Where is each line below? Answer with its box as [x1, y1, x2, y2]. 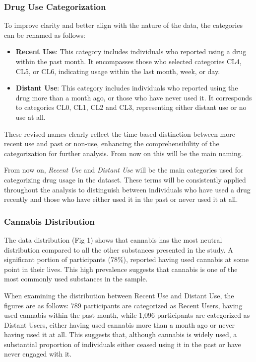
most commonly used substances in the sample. [4, 273, 148, 284]
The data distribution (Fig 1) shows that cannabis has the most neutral [4, 234, 222, 245]
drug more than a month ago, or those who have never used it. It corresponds [15, 92, 252, 102]
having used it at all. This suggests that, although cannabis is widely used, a [4, 329, 237, 340]
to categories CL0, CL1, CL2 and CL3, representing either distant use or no [15, 102, 247, 112]
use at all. [15, 111, 46, 122]
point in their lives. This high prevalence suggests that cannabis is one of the [4, 264, 238, 274]
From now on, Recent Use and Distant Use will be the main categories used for [4, 165, 244, 175]
